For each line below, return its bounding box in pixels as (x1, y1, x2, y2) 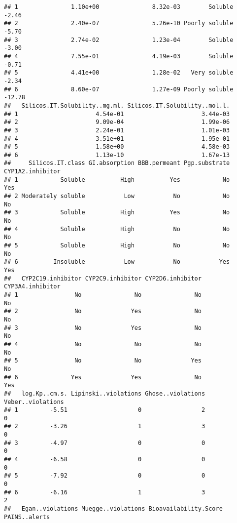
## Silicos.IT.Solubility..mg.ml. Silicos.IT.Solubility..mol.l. (4, 102, 230, 109)
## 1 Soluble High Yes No (4, 176, 230, 183)
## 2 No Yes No (4, 308, 202, 315)
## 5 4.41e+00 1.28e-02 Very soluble (4, 69, 234, 77)
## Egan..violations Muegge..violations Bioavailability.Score (4, 505, 223, 513)
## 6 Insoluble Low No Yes (4, 258, 230, 266)
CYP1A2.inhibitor (4, 168, 61, 175)
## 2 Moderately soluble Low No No (4, 193, 230, 200)
